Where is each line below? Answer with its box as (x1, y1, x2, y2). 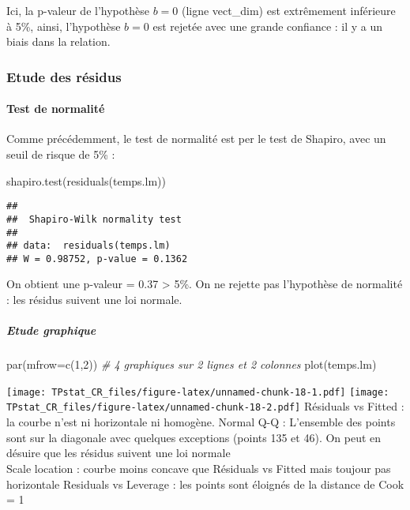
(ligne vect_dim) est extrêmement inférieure (181, 2, 396, 18)
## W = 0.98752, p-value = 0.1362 (6, 253, 188, 264)
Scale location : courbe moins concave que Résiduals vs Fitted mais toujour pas (6, 459, 391, 476)
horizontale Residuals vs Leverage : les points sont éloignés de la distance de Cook (6, 475, 404, 492)
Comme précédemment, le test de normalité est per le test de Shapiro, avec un (6, 130, 386, 147)
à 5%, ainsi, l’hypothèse (6, 17, 121, 34)
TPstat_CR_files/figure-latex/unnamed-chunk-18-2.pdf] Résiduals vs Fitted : (6, 398, 404, 414)
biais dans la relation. (6, 33, 111, 50)
